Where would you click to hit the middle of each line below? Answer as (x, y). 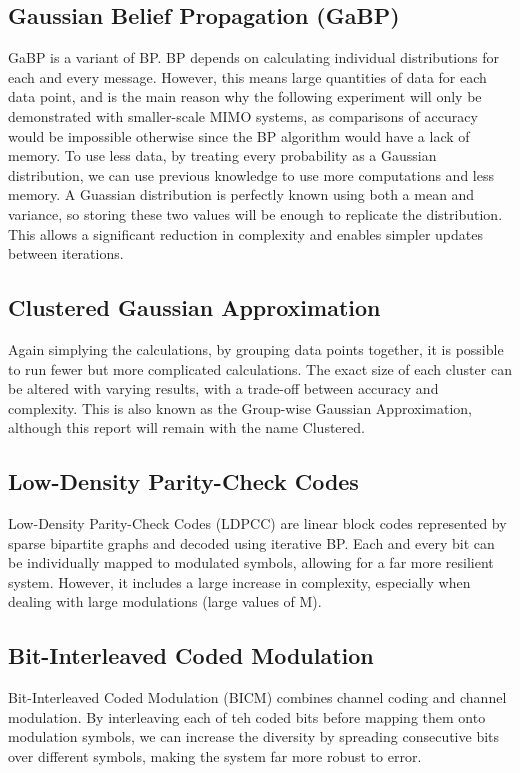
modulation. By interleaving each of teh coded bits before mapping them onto (247, 716)
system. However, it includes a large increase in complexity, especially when (239, 581)
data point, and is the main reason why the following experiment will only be (245, 96)
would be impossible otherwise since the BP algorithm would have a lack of (239, 135)
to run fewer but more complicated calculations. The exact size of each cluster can (260, 368)
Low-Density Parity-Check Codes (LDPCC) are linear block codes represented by (257, 523)
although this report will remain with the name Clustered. (186, 427)
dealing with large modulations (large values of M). (165, 601)
